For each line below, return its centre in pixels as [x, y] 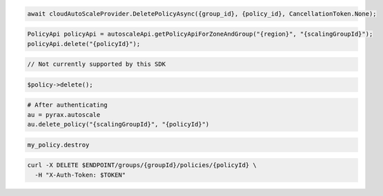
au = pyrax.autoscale [64, 115]
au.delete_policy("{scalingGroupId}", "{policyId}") [118, 124]
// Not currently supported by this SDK [96, 64]
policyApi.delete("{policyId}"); [84, 44]
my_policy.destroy [58, 145]
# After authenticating [68, 105]
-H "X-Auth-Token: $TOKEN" [80, 175]
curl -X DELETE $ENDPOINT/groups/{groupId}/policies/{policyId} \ [142, 165]
